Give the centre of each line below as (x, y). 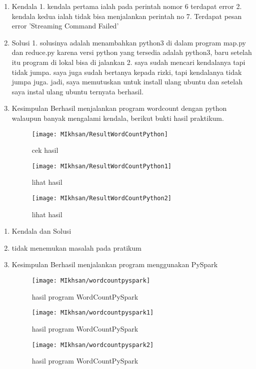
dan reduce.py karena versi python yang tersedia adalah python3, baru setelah (132, 52)
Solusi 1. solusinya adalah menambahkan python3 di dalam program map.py (129, 42)
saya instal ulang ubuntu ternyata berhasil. (78, 91)
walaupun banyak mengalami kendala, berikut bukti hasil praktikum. (118, 118)
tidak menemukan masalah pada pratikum (76, 247)
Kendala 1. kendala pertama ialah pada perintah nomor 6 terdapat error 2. (127, 6)
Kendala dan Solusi (41, 231)
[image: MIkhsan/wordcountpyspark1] (93, 313)
